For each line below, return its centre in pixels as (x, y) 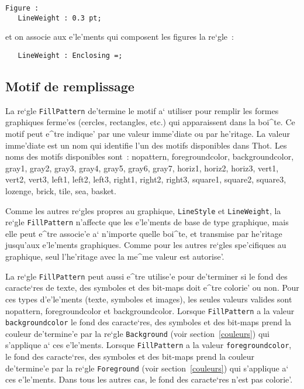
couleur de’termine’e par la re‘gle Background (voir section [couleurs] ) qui (137, 333)
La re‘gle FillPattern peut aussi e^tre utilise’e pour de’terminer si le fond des (146, 276)
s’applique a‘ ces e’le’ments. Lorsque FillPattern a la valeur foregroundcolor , (148, 345)
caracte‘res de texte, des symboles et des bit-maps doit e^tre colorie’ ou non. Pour (152, 288)
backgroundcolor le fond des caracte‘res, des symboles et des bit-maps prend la (148, 322)
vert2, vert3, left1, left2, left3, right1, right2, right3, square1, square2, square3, (146, 179)
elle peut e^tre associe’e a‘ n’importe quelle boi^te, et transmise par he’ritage (144, 233)
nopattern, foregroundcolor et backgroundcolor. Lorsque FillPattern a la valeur (150, 310)
